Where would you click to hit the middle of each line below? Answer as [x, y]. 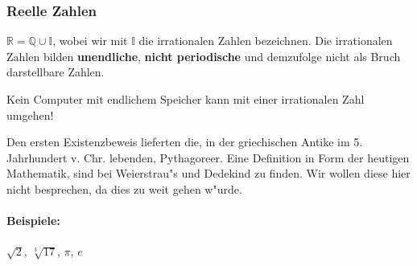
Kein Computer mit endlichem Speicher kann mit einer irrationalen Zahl [186, 99]
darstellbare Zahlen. [56, 72]
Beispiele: [33, 221]
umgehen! [30, 115]
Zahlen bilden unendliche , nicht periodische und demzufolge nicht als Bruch [204, 56]
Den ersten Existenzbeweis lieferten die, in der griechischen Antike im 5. [185, 142]
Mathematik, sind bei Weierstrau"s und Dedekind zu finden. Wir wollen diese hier [208, 173]
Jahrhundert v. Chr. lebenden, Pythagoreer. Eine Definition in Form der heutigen [208, 157]
